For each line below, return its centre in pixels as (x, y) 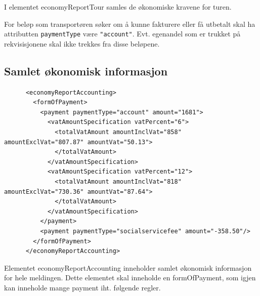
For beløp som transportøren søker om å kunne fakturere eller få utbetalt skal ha (130, 24)
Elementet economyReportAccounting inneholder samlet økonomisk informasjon (128, 267)
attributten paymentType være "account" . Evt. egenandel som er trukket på (122, 34)
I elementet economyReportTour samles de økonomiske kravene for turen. (118, 7)
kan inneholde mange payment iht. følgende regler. (82, 287)
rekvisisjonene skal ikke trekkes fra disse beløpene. (82, 43)
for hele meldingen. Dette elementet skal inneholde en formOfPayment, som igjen (130, 278)
